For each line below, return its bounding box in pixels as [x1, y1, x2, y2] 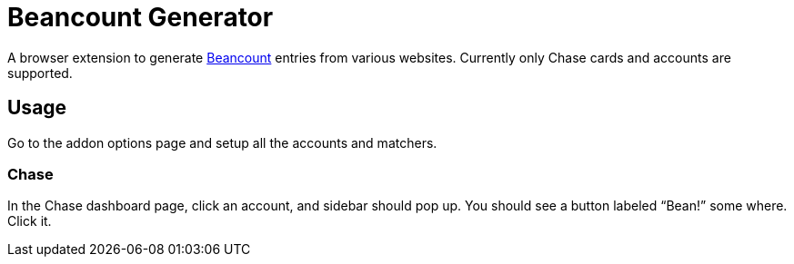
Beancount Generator [7, 2, 274, 33]
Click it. [7, 213, 52, 230]
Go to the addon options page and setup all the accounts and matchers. [7, 134, 437, 151]
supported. [7, 64, 73, 81]
